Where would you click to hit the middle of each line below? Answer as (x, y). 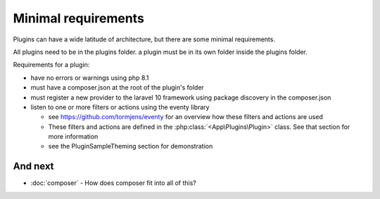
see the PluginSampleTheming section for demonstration (131, 146)
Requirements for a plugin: (51, 65)
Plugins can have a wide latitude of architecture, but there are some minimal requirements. (144, 39)
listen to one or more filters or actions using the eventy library (120, 107)
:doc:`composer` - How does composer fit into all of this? (114, 183)
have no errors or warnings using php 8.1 (90, 78)
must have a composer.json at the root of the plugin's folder (117, 88)
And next (33, 166)
